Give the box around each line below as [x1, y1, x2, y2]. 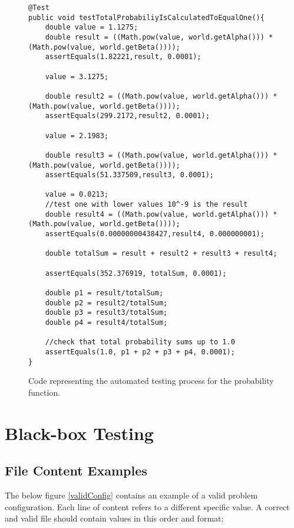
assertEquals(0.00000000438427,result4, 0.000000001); [45, 230, 265, 239]
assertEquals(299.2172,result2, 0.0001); [45, 112, 210, 120]
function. [28, 386, 61, 398]
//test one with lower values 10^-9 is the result [45, 200, 248, 209]
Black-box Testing [5, 421, 154, 445]
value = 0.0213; [45, 190, 109, 199]
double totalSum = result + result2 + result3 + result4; [45, 249, 278, 258]
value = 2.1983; [45, 131, 109, 140]
